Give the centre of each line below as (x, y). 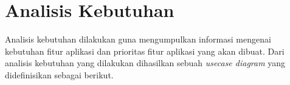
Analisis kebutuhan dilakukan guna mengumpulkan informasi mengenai (138, 39)
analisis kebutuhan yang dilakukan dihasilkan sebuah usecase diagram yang (145, 63)
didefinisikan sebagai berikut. (59, 74)
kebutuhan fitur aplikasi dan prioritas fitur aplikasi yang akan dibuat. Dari (145, 51)
